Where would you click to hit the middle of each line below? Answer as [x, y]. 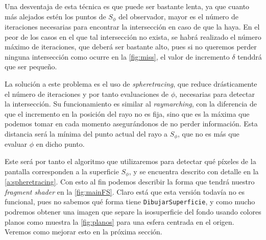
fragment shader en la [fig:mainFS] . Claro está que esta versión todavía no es [125, 191]
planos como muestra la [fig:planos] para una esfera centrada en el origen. [119, 221]
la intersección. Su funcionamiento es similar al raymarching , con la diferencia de [131, 104]
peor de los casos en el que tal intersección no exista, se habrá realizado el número [133, 36]
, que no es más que [209, 133]
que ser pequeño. [31, 66]
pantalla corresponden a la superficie [62, 171]
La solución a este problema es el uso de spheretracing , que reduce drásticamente [131, 84]
